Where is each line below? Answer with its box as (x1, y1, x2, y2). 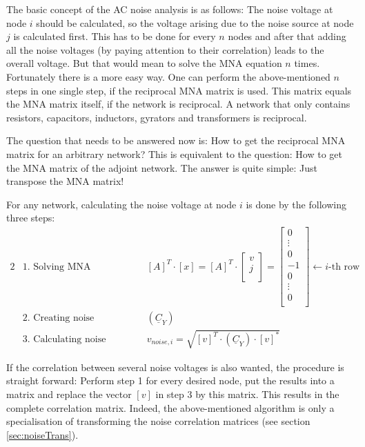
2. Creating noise (22, 313, 95, 324)
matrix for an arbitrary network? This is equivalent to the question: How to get (6, 146, 342, 161)
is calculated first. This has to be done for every (13, 29, 216, 43)
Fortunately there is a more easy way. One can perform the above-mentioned (6, 69, 331, 83)
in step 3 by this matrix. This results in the (155, 386, 339, 401)
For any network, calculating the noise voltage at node (6, 197, 237, 211)
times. (294, 56, 320, 70)
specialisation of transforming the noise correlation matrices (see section (6, 414, 310, 428)
